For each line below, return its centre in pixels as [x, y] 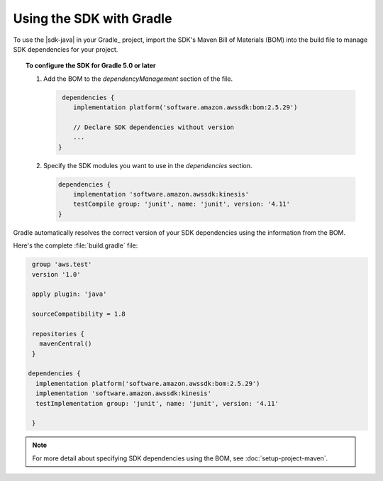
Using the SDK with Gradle [93, 18]
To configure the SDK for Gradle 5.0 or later [91, 66]
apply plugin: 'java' [70, 294]
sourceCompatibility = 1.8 [79, 314]
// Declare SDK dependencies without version [154, 127]
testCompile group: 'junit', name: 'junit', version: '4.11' [182, 204]
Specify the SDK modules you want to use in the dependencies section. [148, 165]
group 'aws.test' [62, 265]
